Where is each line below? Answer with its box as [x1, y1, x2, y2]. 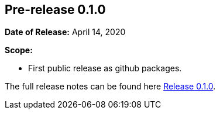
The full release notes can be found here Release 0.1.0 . [5, 81, 216, 92]
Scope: [5, 45, 33, 56]
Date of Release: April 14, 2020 [5, 27, 126, 37]
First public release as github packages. [28, 63, 182, 74]
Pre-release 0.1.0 [5, 2, 106, 17]
